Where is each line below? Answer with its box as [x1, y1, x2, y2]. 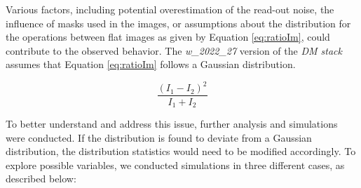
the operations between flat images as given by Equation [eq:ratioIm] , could [6, 29, 330, 44]
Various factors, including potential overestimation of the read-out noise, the [6, 2, 334, 16]
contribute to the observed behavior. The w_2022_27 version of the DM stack [6, 43, 342, 58]
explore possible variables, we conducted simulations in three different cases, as [6, 157, 345, 172]
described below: [6, 171, 76, 186]
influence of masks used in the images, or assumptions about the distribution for [6, 15, 351, 30]
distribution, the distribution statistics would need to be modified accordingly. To [6, 144, 356, 159]
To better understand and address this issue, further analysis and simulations [6, 116, 338, 130]
